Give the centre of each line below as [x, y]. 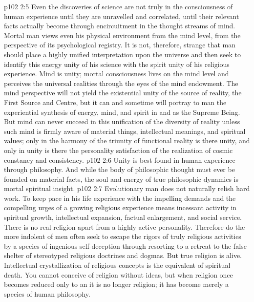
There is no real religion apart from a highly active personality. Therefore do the [125, 226]
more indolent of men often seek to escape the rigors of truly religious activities [123, 236]
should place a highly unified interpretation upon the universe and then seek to [122, 54]
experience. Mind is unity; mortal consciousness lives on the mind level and [116, 74]
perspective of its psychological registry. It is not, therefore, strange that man [120, 45]
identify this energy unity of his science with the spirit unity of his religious [117, 64]
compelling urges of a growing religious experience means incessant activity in [120, 207]
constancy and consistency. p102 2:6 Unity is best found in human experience [120, 160]
